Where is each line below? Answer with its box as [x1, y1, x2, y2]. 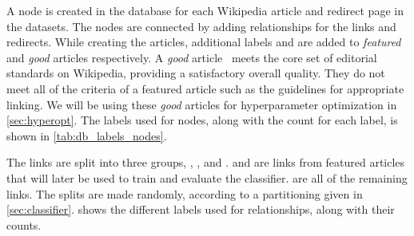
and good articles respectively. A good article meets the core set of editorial [6, 49, 377, 65]
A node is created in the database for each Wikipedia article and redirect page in [6, 2, 404, 18]
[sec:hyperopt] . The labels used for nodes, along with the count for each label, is [6, 112, 398, 128]
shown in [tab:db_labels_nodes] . [6, 127, 167, 144]
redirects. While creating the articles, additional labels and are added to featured [6, 33, 401, 50]
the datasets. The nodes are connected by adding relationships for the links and [6, 18, 396, 34]
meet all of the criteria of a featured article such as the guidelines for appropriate [6, 80, 404, 96]
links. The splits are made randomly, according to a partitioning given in [6, 185, 363, 202]
